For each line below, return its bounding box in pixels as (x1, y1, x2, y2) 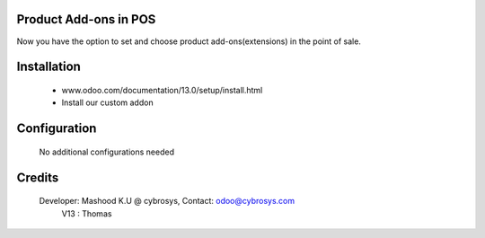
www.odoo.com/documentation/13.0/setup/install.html (61, 84, 263, 95)
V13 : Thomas (61, 207, 112, 219)
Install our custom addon (61, 97, 154, 108)
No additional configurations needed (39, 146, 175, 157)
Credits (16, 170, 59, 185)
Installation (16, 59, 81, 75)
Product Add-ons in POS (16, 12, 156, 27)
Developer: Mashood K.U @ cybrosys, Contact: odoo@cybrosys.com (39, 196, 295, 207)
